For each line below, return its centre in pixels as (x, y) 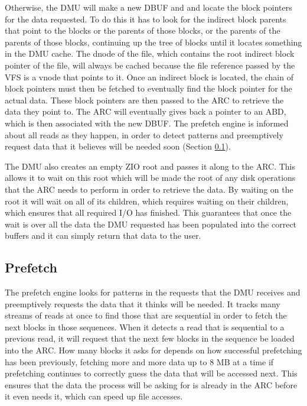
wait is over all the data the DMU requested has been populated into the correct (151, 224)
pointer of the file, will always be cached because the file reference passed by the (150, 65)
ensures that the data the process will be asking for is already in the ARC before (151, 384)
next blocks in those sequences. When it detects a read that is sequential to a (145, 327)
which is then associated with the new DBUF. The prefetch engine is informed (147, 123)
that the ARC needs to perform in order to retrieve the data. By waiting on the (149, 189)
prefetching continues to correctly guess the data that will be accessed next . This (151, 373)
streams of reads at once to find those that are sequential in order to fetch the (146, 315)
